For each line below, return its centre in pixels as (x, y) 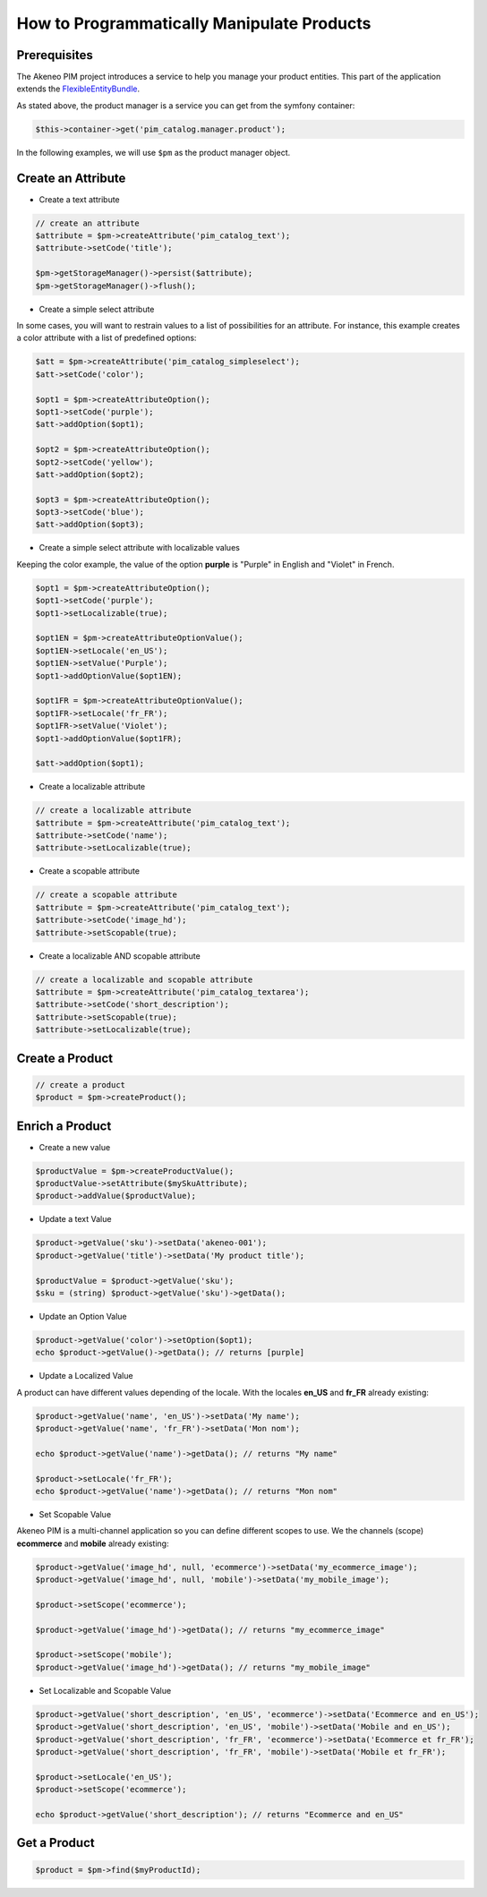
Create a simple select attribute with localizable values (140, 548)
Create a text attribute (79, 199)
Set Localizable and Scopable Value (105, 1690)
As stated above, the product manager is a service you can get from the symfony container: (186, 105)
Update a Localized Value (86, 1376)
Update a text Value (75, 1219)
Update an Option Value (83, 1316)
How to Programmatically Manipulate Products (194, 23)
